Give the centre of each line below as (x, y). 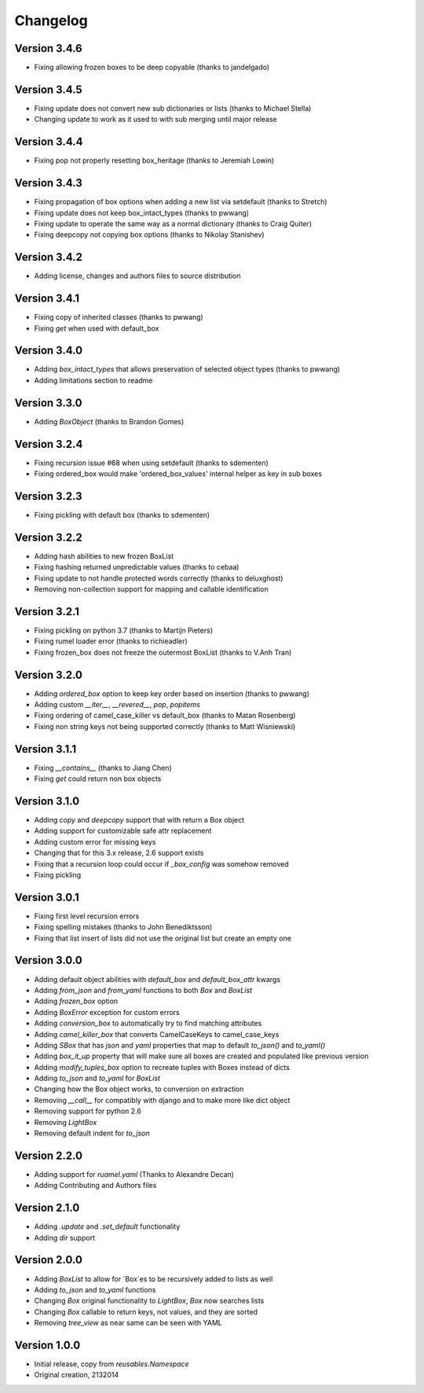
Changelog (51, 20)
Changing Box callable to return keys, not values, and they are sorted (146, 1311)
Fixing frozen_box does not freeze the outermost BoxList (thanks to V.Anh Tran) (163, 652)
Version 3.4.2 (48, 257)
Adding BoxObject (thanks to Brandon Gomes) (109, 421)
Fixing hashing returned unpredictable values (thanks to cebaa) (137, 567)
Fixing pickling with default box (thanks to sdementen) (122, 515)
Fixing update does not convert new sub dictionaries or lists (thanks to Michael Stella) (173, 108)
